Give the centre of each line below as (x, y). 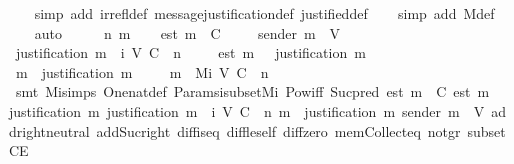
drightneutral (49, 130)
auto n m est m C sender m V (187, 32)
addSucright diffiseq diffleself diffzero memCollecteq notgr (278, 130)
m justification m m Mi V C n (142, 71)
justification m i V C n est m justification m (190, 52)
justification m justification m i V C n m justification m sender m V (247, 110)
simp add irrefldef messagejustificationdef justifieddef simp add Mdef (264, 13)
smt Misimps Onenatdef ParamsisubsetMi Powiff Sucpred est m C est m (252, 91)
